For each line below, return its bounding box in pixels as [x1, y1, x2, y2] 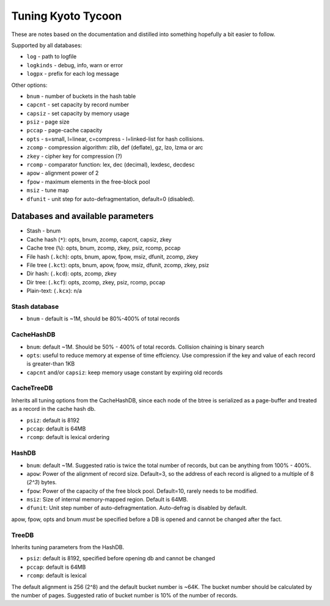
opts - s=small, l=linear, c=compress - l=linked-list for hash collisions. [26, 135, 205, 142]
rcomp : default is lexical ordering [26, 434, 110, 441]
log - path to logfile [26, 53, 77, 61]
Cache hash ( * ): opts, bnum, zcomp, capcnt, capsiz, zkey [26, 235, 172, 243]
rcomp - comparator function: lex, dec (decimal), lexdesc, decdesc [26, 161, 195, 168]
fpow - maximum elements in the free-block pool [26, 178, 150, 185]
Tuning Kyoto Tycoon [11, 9, 122, 23]
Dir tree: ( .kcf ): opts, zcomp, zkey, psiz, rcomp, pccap [26, 278, 166, 286]
